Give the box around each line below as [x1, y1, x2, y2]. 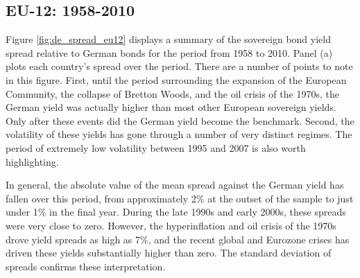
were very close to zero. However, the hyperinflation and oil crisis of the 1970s [6, 218, 336, 232]
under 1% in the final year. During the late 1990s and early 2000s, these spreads [6, 205, 346, 219]
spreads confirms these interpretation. [6, 259, 166, 273]
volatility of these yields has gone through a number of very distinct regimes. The [6, 127, 352, 141]
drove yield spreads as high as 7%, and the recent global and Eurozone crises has [6, 232, 350, 246]
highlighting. [6, 154, 59, 168]
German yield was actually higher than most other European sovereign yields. [6, 100, 336, 114]
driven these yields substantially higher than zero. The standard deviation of [6, 245, 332, 260]
